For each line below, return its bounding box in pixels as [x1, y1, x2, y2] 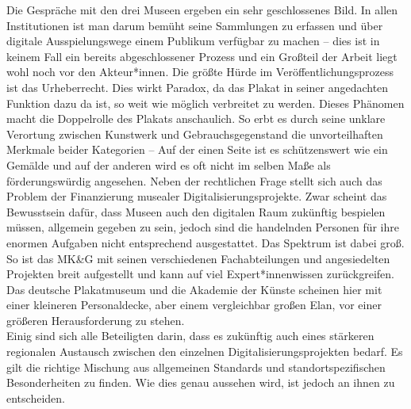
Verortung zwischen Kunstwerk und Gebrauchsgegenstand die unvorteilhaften [6, 125, 383, 142]
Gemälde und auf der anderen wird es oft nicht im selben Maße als [6, 156, 331, 173]
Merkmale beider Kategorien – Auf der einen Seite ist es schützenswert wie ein [6, 141, 388, 158]
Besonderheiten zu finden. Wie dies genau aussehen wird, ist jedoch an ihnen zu [6, 374, 395, 391]
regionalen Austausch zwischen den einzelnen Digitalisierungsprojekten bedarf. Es [6, 343, 403, 360]
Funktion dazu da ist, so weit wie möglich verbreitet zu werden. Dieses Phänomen [6, 94, 405, 111]
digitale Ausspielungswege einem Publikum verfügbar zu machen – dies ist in [6, 32, 380, 49]
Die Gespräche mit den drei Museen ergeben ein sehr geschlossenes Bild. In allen [6, 2, 398, 17]
